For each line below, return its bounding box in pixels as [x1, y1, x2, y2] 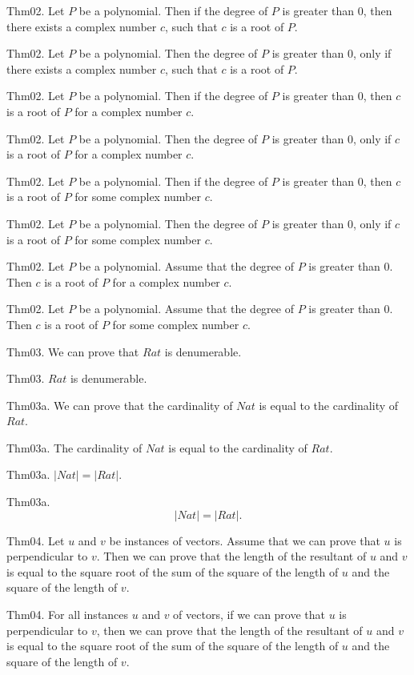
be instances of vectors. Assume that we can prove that [109, 532, 380, 548]
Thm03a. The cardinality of [6, 439, 143, 456]
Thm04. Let [6, 532, 65, 548]
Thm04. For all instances [6, 606, 129, 623]
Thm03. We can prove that [6, 343, 139, 360]
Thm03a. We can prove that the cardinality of [6, 396, 233, 413]
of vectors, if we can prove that [173, 606, 326, 623]
